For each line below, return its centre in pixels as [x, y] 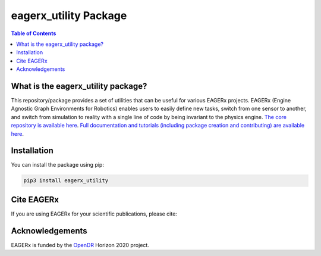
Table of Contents [34, 33]
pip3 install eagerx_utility [66, 181]
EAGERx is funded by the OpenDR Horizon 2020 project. [80, 245]
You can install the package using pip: [57, 165]
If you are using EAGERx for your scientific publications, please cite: [94, 214]
